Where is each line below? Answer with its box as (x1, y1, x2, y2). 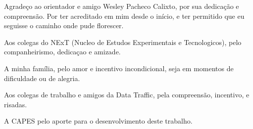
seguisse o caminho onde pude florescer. (4, 20, 124, 31)
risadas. (4, 99, 27, 109)
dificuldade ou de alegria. (4, 73, 80, 83)
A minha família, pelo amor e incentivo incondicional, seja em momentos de (4, 63, 234, 73)
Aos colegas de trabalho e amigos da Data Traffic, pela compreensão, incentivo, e (4, 89, 250, 100)
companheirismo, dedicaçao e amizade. (4, 46, 121, 57)
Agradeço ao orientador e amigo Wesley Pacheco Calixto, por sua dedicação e (4, 1, 239, 11)
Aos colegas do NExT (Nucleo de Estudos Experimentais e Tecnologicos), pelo (4, 37, 242, 47)
